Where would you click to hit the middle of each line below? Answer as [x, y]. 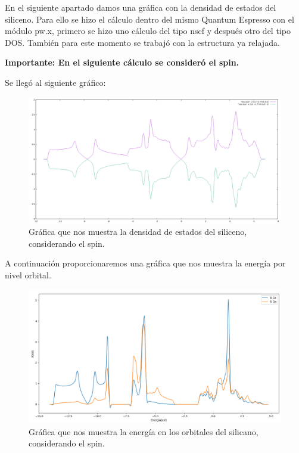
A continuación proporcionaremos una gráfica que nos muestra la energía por [145, 263]
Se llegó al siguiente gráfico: [55, 82]
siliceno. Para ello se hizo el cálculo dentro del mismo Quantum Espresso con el [149, 19]
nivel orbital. [28, 274]
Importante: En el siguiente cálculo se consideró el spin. [122, 62]
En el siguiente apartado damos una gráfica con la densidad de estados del [141, 7]
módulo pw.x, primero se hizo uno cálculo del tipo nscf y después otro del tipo [148, 31]
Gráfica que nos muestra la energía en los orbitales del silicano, [144, 431]
